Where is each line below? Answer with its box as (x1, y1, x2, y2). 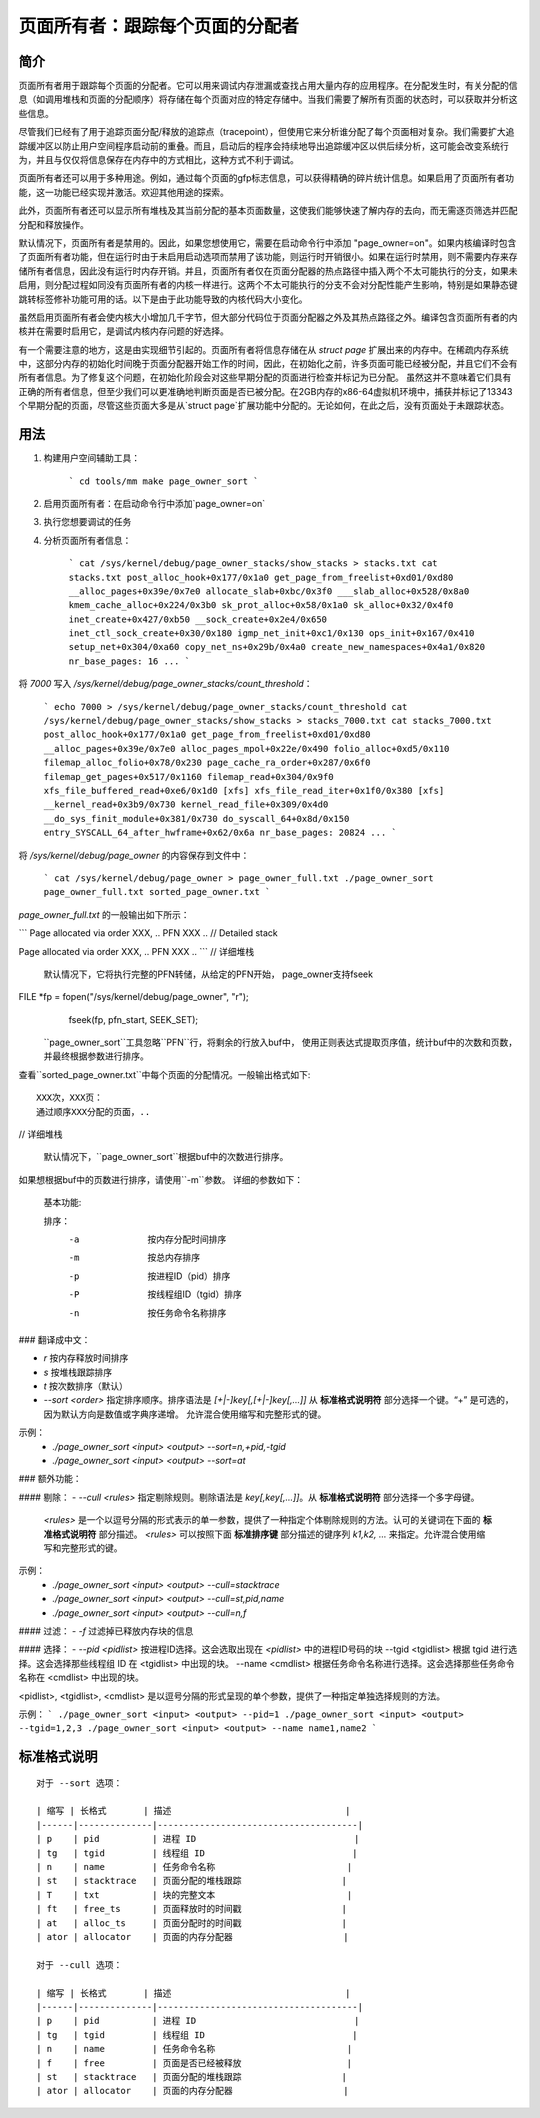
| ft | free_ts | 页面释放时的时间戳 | (36, 1903, 347, 1915)
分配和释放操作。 (18, 218, 89, 230)
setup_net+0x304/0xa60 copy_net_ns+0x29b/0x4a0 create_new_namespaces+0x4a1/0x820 (68, 641, 485, 653)
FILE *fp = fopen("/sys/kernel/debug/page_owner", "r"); (18, 991, 249, 1003)
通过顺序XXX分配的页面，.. (36, 1106, 151, 1117)
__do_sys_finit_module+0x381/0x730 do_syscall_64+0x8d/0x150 (43, 813, 350, 824)
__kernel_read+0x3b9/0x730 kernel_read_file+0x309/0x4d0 (43, 799, 329, 810)
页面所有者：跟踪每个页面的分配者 (18, 15, 300, 37)
